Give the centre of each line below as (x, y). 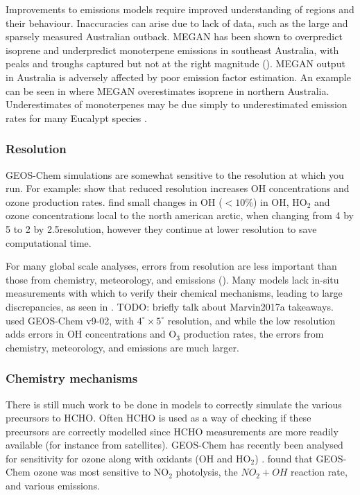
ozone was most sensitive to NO (101, 472)
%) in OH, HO (276, 201)
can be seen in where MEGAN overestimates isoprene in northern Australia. (168, 90)
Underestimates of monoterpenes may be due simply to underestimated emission (177, 104)
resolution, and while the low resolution (251, 320)
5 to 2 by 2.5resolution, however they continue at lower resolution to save (161, 228)
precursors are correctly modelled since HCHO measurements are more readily (172, 431)
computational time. (49, 242)
